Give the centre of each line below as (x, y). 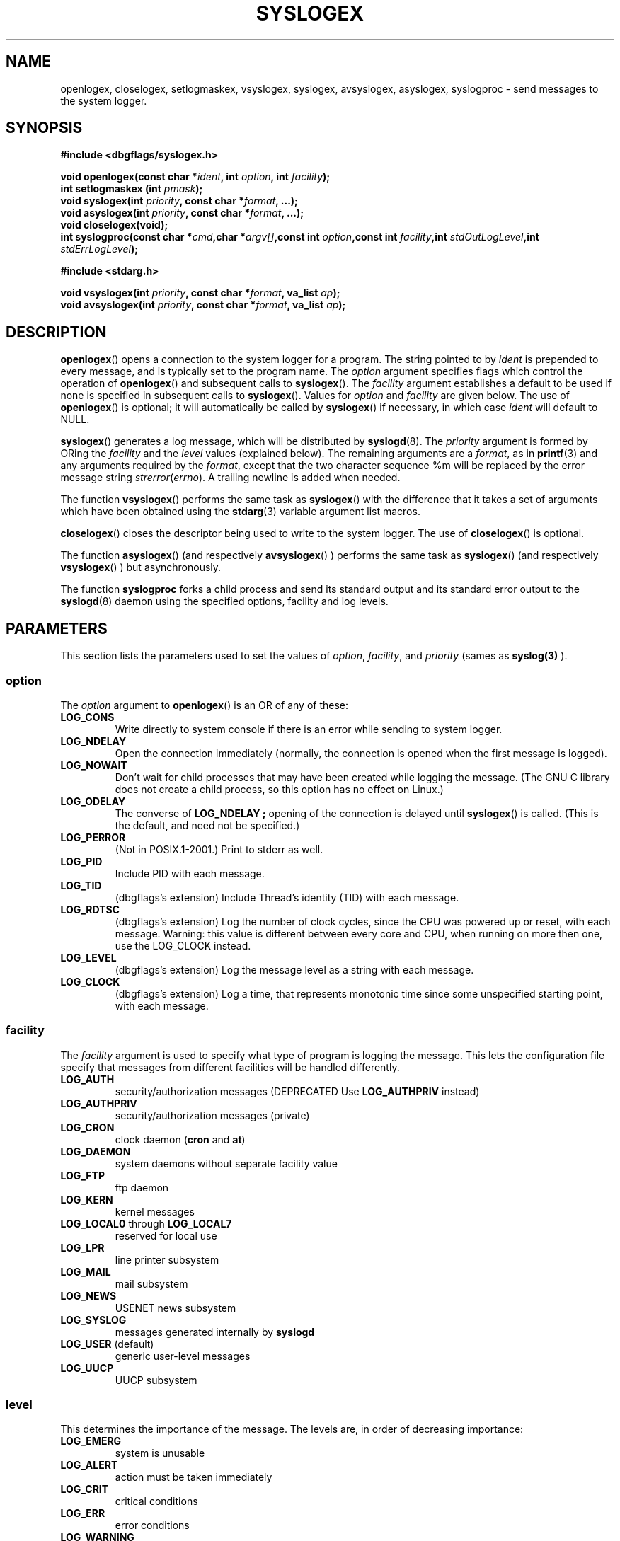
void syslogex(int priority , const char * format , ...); (179, 201)
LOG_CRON (87, 1127)
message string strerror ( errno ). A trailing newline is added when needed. (230, 478)
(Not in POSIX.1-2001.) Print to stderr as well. (219, 849)
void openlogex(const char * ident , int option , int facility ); (195, 177)
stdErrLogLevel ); (99, 249)
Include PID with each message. (190, 873)
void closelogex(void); (114, 225)
